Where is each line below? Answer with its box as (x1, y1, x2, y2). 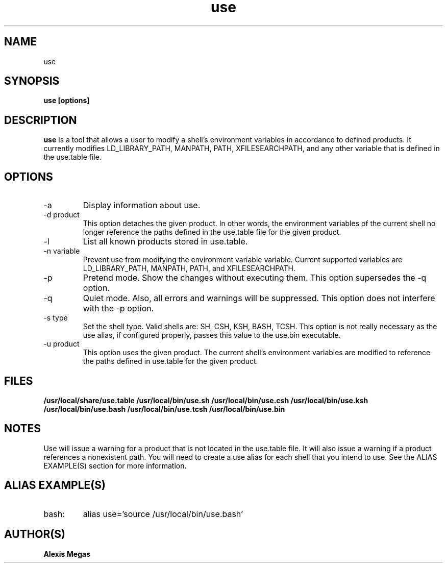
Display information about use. (83, 200, 201, 211)
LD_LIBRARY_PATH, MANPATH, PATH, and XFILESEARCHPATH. (83, 264, 295, 273)
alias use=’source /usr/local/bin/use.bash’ (83, 508, 243, 519)
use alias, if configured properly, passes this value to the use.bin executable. (83, 331, 341, 340)
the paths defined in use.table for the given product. (83, 357, 258, 366)
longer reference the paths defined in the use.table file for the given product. (83, 228, 341, 237)
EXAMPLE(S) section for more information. (43, 461, 187, 470)
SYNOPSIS (4, 75, 60, 88)
